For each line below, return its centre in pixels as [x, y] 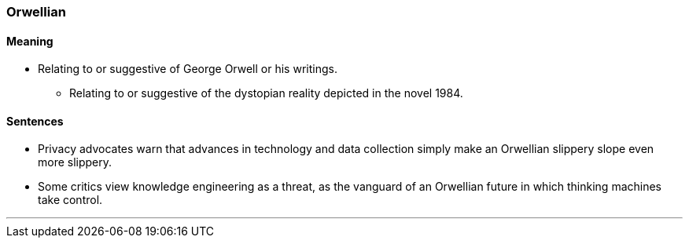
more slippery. [75, 162]
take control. [70, 200]
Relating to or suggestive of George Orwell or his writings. [188, 69]
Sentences [35, 121]
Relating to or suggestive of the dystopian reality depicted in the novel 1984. [266, 93]
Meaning [30, 41]
